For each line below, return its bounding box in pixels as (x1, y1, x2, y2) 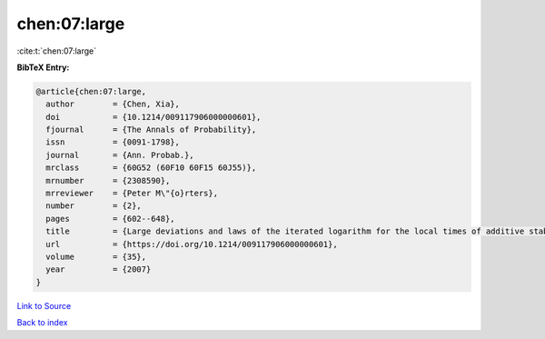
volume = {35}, (45, 252, 147, 262)
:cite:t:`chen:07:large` (16, 45, 97, 56)
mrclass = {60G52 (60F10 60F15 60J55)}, (45, 163, 257, 173)
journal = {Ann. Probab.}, (45, 150, 194, 160)
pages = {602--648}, (45, 214, 176, 224)
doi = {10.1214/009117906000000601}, (45, 112, 262, 122)
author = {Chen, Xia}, (45, 99, 181, 109)
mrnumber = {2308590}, (45, 175, 171, 185)
